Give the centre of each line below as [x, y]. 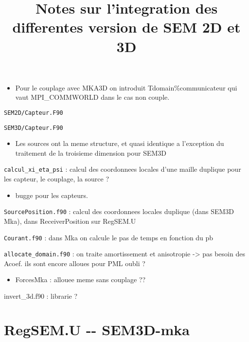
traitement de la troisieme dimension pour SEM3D [91, 153]
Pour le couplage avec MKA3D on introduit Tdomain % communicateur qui [126, 87]
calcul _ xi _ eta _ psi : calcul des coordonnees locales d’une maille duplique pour [123, 169]
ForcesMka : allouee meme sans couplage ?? [80, 279]
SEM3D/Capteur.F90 [34, 128]
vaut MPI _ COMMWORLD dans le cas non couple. [92, 97]
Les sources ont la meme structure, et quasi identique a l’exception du [120, 143]
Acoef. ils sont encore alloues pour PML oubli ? [75, 263]
